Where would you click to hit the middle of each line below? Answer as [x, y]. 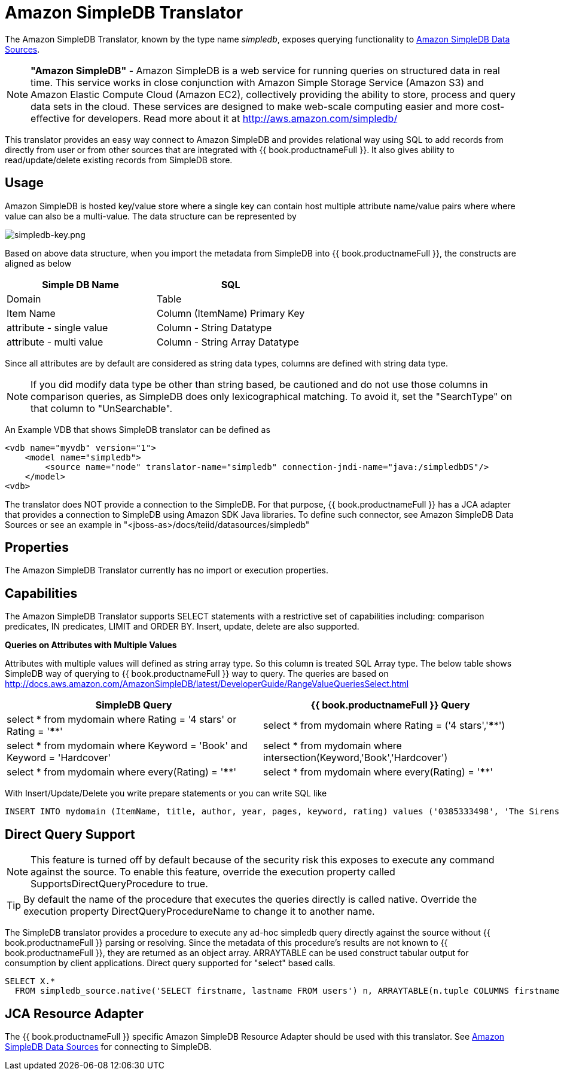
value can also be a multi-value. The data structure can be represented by [151, 216]
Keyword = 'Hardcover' [59, 758]
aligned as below [38, 263]
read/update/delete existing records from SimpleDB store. [119, 160]
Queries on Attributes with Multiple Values [91, 645]
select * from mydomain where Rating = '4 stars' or [122, 720]
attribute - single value [57, 327]
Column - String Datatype [214, 327]
